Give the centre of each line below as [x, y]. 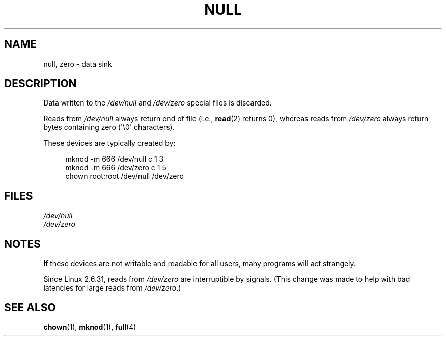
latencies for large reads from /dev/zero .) [112, 288]
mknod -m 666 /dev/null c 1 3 [115, 159]
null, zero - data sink [78, 64]
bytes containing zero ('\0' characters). [109, 127]
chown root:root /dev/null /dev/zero [124, 176]
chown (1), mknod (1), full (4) [90, 327]
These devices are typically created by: [109, 143]
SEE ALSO [30, 307]
